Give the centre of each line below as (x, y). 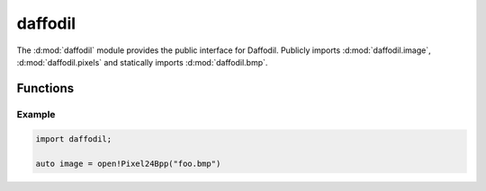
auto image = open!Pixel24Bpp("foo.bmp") (128, 164)
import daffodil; (74, 139)
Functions (45, 88)
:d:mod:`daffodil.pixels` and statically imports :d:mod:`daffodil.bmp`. (142, 62)
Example (36, 114)
